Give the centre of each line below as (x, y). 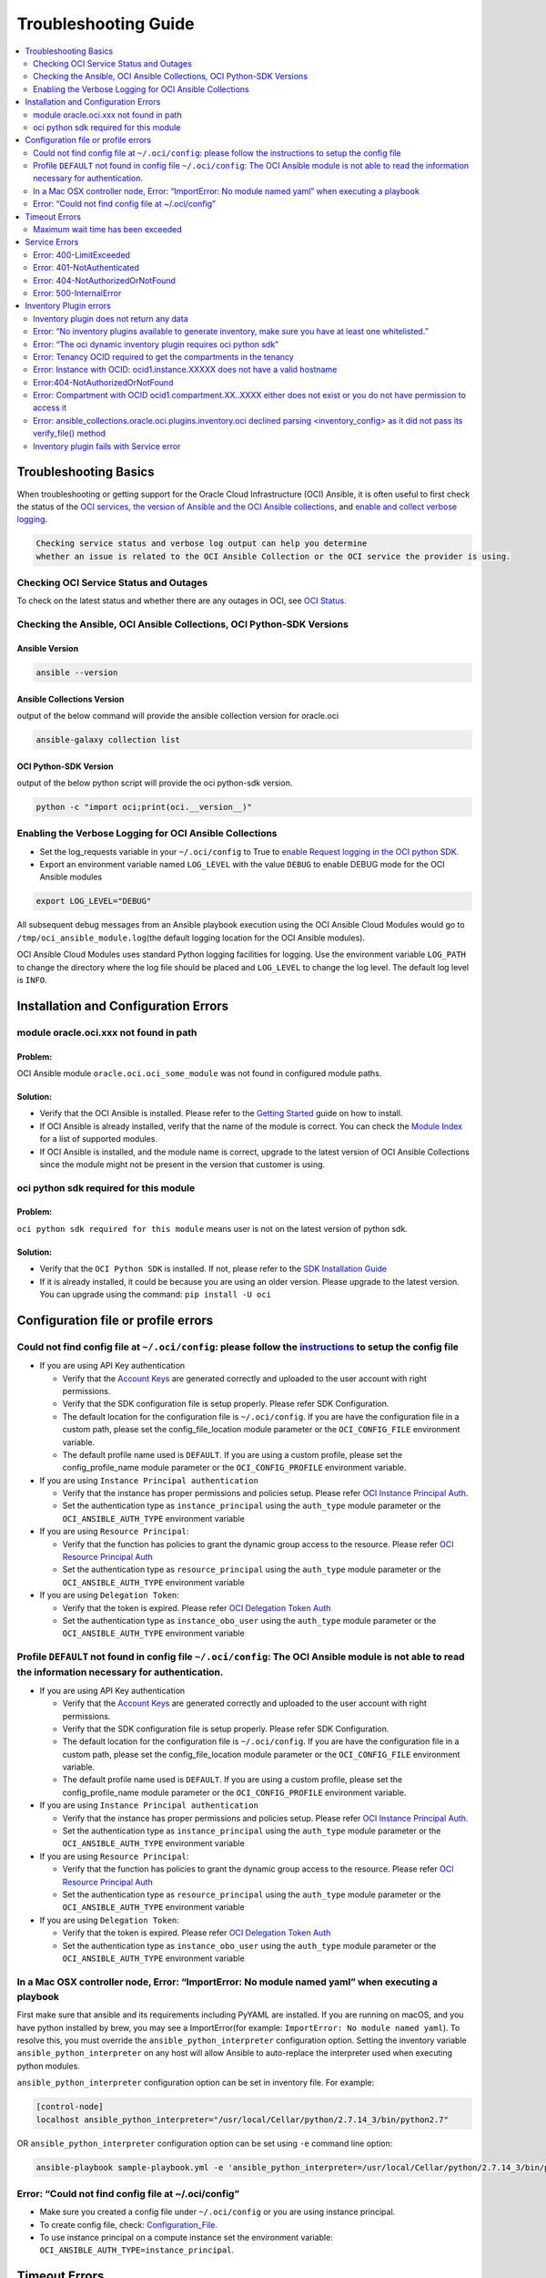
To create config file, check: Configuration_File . (129, 2224)
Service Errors (52, 242)
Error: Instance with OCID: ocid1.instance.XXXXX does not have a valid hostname (185, 370)
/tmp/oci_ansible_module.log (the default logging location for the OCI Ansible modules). (191, 938)
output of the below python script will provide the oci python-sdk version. (155, 783)
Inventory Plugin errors (68, 306)
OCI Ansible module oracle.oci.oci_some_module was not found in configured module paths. (199, 1073)
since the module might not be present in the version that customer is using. (182, 1164)
